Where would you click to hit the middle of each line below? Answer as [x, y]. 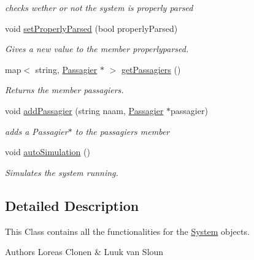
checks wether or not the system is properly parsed [99, 7]
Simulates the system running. [62, 172]
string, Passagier [66, 69]
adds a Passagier [37, 131]
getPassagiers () [151, 69]
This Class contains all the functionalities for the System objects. [127, 231]
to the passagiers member [122, 131]
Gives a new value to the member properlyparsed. [97, 49]
